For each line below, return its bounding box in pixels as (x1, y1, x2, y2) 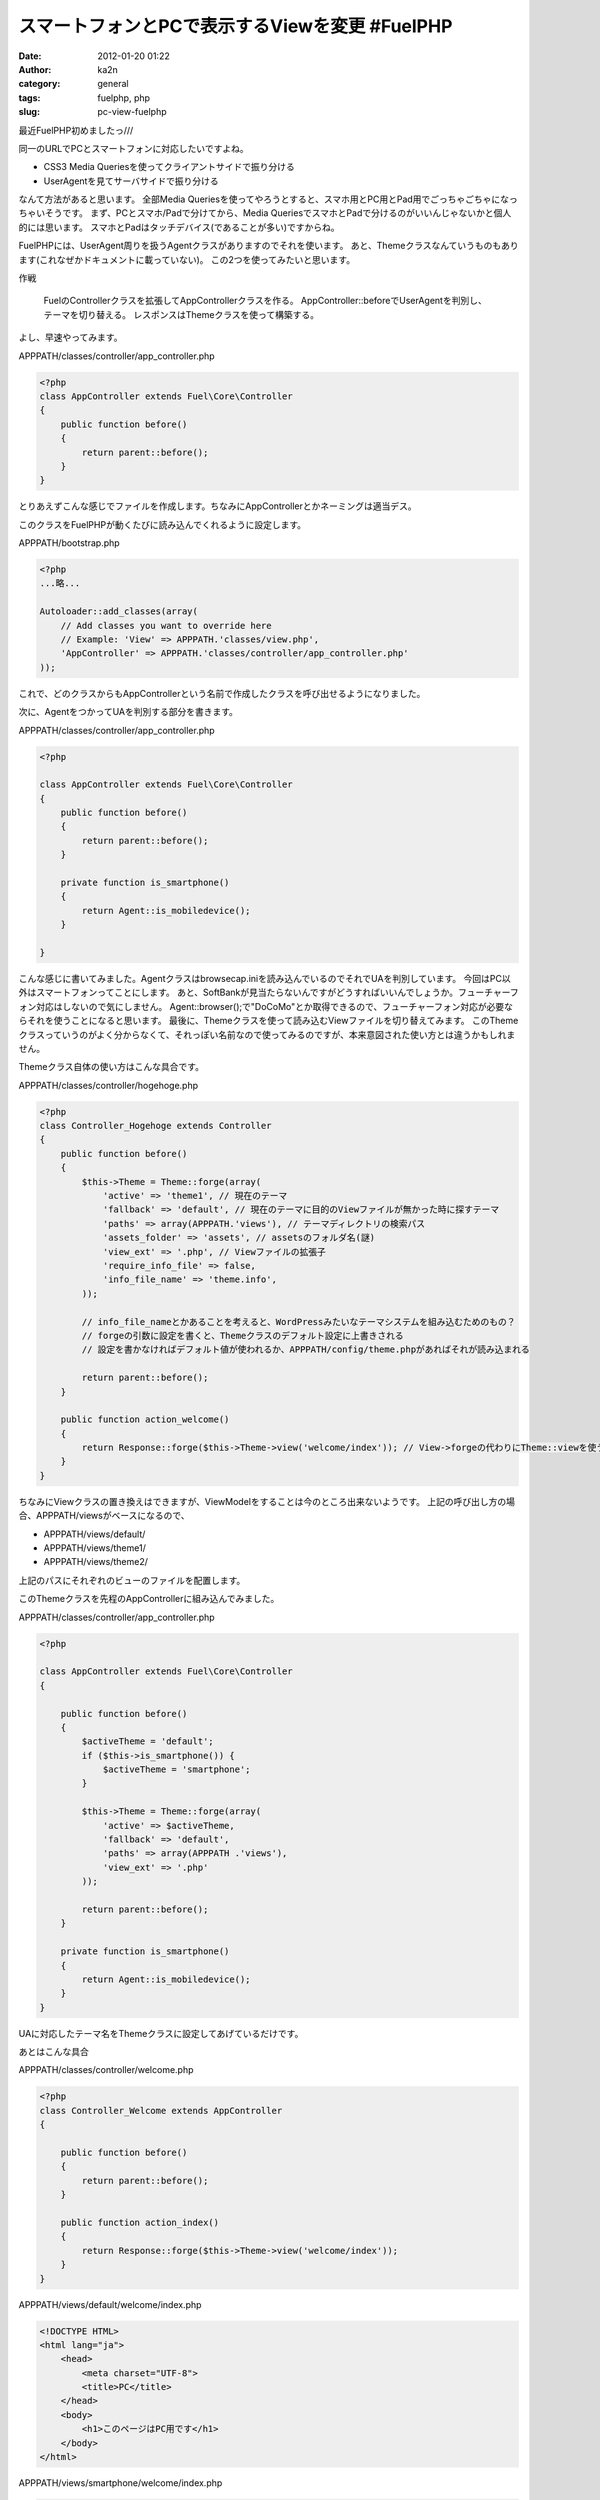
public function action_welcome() (60, 1414, 230, 1425)
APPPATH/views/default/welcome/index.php (18, 2298, 202, 2310)
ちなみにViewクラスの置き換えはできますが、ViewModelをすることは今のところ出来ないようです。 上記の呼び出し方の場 (18, 1495, 515, 1507)
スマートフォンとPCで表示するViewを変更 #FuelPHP (18, 15, 453, 37)
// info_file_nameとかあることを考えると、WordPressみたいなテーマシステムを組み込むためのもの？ (81, 1316, 516, 1327)
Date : (18, 50, 42, 62)
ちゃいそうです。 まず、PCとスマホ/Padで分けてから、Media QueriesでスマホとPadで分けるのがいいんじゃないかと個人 (18, 207, 512, 219)
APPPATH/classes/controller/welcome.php (18, 2064, 194, 2076)
